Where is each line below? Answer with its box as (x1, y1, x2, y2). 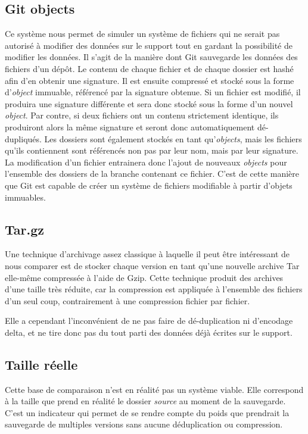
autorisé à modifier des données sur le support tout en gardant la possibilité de (5, 39, 293, 51)
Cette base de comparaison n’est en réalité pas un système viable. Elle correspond (5, 383, 304, 395)
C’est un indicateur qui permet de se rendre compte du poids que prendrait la (5, 406, 290, 419)
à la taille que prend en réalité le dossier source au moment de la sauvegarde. (5, 395, 286, 407)
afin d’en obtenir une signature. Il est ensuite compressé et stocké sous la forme (5, 74, 294, 86)
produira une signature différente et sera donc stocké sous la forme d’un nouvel (5, 97, 293, 110)
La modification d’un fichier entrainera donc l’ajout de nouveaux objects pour (5, 155, 287, 168)
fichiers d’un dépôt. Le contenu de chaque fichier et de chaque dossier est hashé (5, 62, 294, 74)
